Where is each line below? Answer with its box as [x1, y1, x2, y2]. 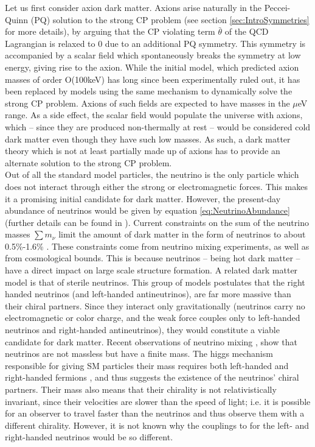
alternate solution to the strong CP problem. [5, 156, 172, 169]
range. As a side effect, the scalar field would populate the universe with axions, [5, 108, 303, 121]
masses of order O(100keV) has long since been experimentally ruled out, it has [5, 72, 300, 85]
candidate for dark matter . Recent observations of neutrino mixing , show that [5, 335, 297, 348]
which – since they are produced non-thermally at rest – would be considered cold [5, 120, 311, 133]
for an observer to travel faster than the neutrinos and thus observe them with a [5, 407, 305, 420]
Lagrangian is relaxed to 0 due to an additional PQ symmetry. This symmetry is [5, 37, 306, 49]
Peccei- [264, 1, 291, 13]
